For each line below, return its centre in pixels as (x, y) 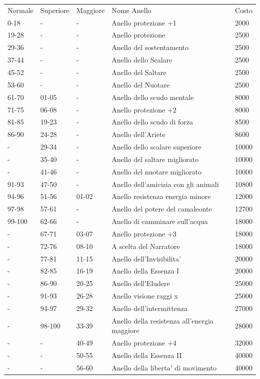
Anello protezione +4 (144, 343)
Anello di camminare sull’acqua (160, 221)
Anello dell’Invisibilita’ (146, 258)
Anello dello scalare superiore (156, 147)
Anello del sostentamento (150, 47)
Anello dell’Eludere (141, 283)
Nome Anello (131, 10)
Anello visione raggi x (145, 296)
